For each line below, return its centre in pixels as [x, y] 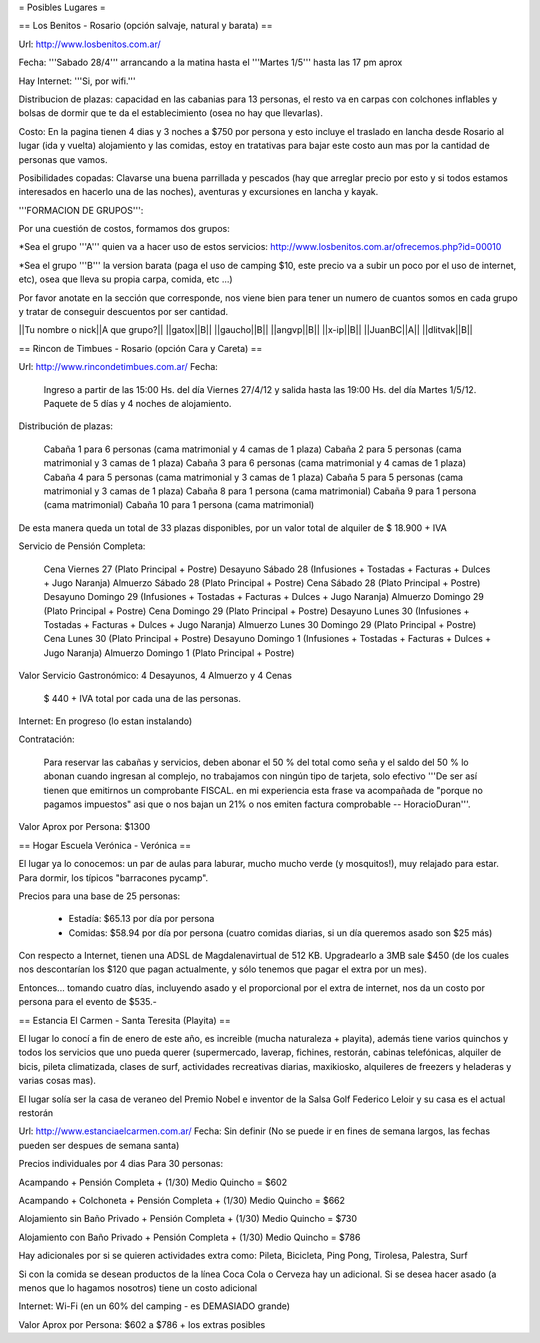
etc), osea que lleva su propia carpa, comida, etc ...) [126, 279]
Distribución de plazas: [66, 426]
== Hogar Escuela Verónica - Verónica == [105, 845]
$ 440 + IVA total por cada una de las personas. [142, 698]
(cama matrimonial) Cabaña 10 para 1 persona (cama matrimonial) [179, 505]
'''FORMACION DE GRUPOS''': [81, 210]
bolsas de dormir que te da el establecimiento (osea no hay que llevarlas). [171, 113]
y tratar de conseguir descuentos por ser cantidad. [123, 312]
